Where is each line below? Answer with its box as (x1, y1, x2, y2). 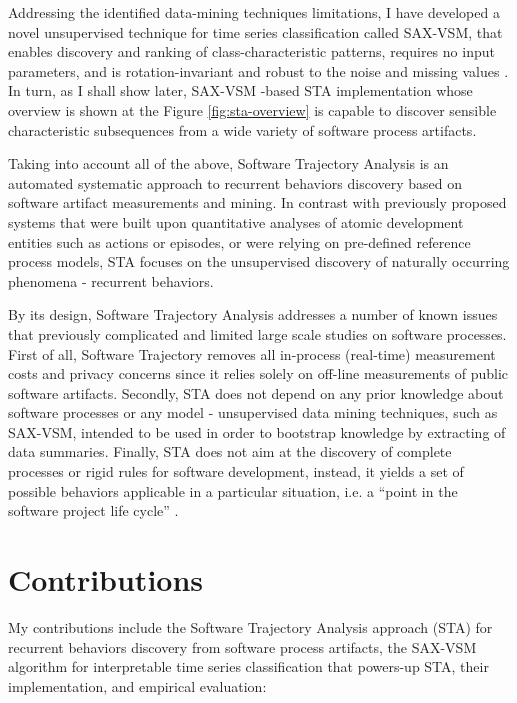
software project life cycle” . (8, 500, 179, 521)
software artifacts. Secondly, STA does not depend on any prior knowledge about (8, 382, 504, 403)
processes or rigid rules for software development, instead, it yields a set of (8, 461, 464, 482)
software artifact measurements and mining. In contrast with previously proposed (8, 192, 507, 213)
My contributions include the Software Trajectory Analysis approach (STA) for (8, 616, 493, 637)
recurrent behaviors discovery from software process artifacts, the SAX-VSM (8, 636, 477, 657)
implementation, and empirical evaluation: (8, 675, 267, 696)
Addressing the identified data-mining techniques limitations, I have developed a (8, 2, 500, 22)
